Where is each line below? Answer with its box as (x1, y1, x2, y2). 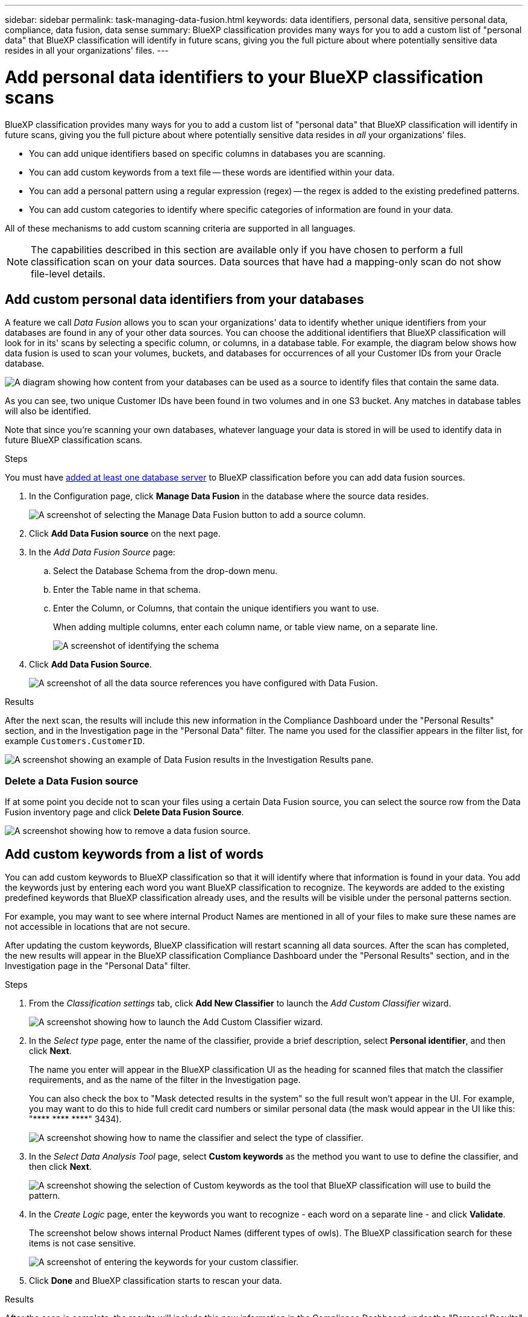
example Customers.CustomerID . (5, 736, 145, 747)
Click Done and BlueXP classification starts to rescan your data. (29, 1275, 282, 1286)
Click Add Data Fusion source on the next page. (29, 528, 221, 539)
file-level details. (31, 267, 105, 280)
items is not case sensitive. (29, 1237, 136, 1248)
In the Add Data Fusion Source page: (29, 547, 175, 558)
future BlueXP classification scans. (5, 435, 143, 446)
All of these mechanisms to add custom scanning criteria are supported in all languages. (5, 223, 356, 233)
